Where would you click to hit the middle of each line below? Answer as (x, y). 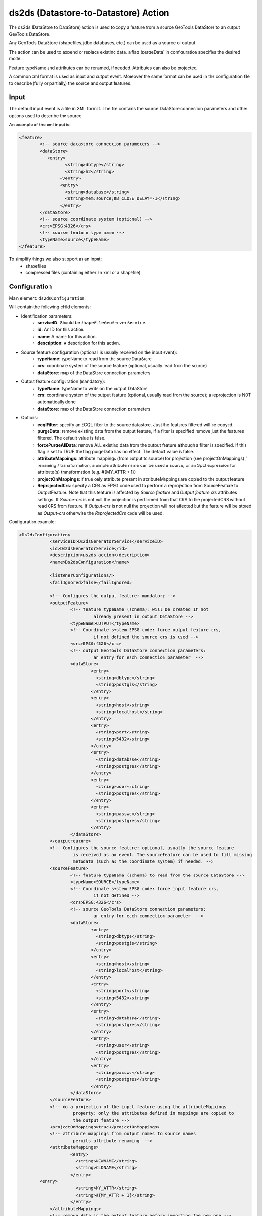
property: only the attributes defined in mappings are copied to (154, 1113)
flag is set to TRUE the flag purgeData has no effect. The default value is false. (116, 452)
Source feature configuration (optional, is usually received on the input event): (99, 352)
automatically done (57, 402)
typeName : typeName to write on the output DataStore (93, 388)
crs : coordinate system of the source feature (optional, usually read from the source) (122, 366)
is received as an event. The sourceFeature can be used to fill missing (163, 855)
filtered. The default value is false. (72, 438)
